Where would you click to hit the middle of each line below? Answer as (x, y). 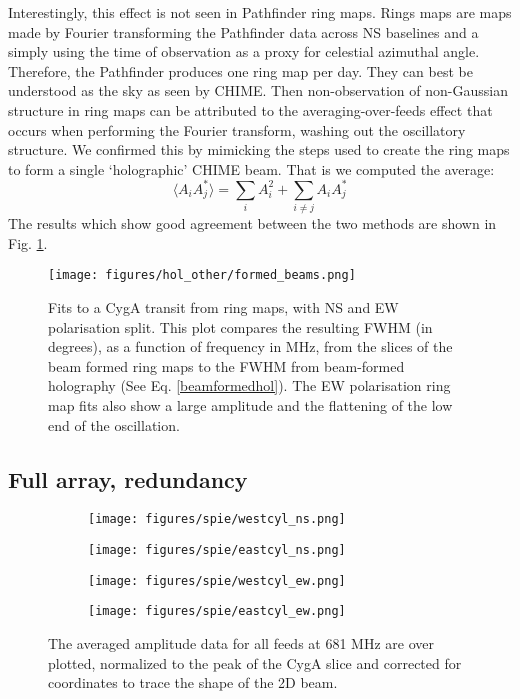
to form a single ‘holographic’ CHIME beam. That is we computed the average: (251, 168)
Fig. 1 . (28, 242)
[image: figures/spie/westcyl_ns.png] (217, 519)
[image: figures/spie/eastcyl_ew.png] (217, 611)
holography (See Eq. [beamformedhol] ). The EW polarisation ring (249, 385)
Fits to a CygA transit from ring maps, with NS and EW (223, 307)
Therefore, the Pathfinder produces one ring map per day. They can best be (240, 70)
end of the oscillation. (114, 424)
